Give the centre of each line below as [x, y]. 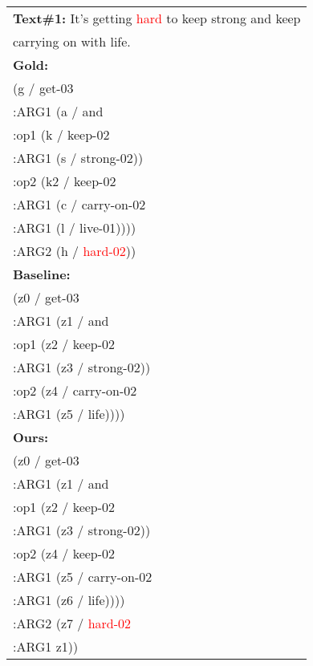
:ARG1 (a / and [58, 111]
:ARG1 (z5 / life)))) [69, 414]
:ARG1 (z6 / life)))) [69, 600]
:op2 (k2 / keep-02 [65, 181]
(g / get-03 [43, 88]
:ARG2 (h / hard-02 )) [75, 251]
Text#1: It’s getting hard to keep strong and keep [157, 18]
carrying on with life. [72, 41]
